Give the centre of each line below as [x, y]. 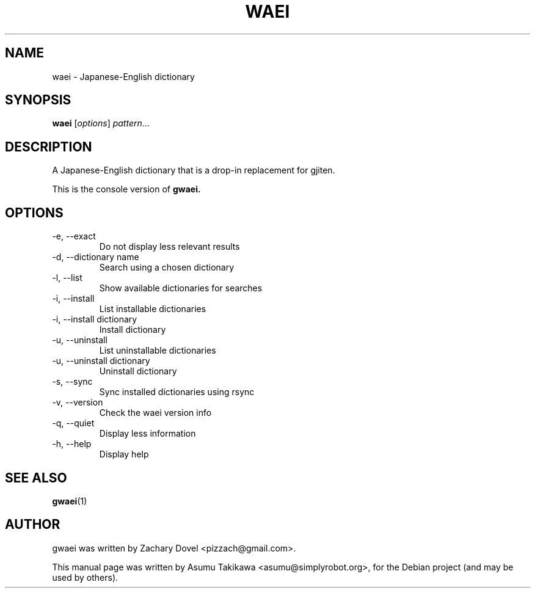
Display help [124, 454]
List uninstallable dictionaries [158, 351]
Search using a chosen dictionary [167, 267]
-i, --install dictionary [95, 319]
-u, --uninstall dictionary [101, 361]
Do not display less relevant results [169, 247]
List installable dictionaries [153, 309]
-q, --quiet [73, 423]
